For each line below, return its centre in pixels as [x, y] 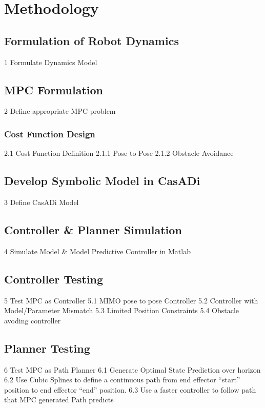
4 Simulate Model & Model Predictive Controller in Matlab [97, 251]
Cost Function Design [50, 134]
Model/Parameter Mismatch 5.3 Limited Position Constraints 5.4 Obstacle [122, 310]
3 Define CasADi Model [42, 202]
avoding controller [33, 320]
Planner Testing [47, 348]
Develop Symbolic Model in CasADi [102, 181]
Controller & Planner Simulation [93, 229]
